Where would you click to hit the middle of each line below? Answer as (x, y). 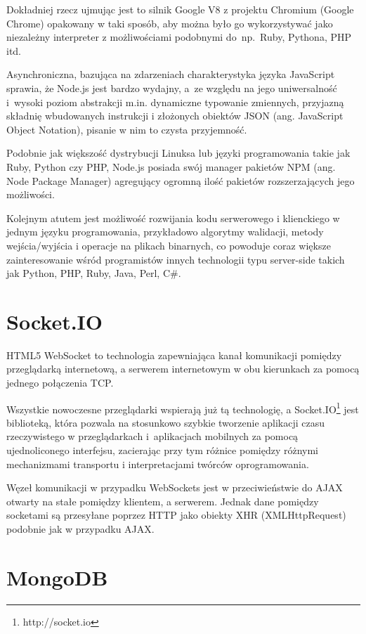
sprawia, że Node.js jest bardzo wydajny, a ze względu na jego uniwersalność (172, 88)
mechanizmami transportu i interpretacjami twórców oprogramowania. (158, 464)
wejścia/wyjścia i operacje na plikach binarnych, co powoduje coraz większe (169, 245)
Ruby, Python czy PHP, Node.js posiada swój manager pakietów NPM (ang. (171, 166)
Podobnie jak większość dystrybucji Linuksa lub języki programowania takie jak (178, 153)
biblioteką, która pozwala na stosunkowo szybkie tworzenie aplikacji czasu (166, 422)
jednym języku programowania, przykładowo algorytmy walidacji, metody (165, 232)
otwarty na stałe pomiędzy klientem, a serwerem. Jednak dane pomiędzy (163, 501)
